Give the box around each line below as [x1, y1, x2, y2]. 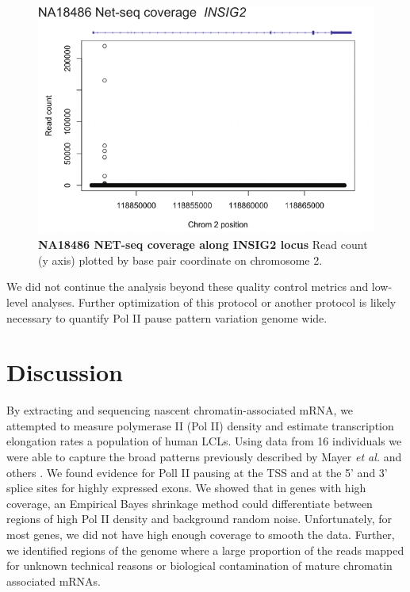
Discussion [6, 356, 123, 388]
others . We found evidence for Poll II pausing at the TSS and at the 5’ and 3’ [6, 464, 388, 480]
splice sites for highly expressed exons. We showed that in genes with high [6, 479, 366, 496]
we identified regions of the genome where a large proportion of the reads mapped [6, 541, 404, 558]
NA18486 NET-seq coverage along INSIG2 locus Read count [38, 236, 368, 253]
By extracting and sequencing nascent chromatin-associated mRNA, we [6, 402, 354, 418]
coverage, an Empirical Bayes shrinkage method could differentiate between [6, 495, 373, 511]
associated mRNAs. [6, 572, 102, 589]
